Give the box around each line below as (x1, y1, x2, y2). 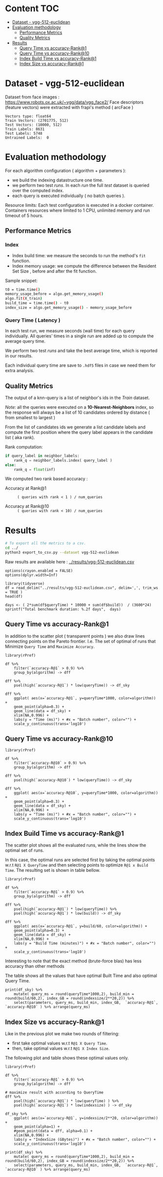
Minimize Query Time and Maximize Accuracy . (5, 644, 95, 649)
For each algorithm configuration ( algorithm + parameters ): (5, 167, 126, 174)
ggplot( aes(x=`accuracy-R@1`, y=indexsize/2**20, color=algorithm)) (14, 1116, 159, 1121)
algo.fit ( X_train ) (5, 296, 42, 301)
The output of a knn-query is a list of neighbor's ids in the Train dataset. (5, 395, 150, 400)
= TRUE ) (5, 590, 23, 595)
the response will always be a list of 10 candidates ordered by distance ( (5, 409, 150, 415)
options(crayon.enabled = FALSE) (5, 568, 73, 574)
